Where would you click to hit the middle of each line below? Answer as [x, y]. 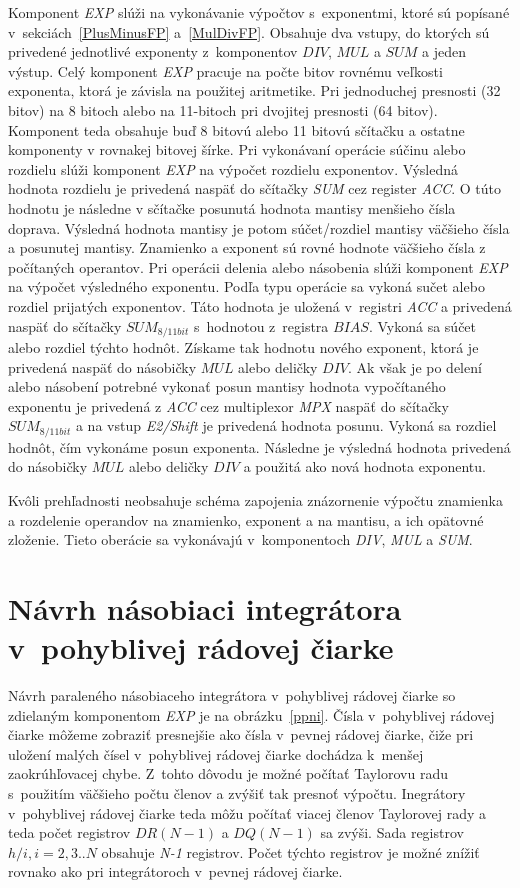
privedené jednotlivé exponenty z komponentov [153, 51]
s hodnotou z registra [261, 325]
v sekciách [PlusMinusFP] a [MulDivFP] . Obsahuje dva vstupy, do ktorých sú [249, 31]
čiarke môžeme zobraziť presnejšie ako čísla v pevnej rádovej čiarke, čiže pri [241, 734]
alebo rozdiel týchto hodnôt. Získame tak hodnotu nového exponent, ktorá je [243, 346]
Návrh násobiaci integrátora [205, 607]
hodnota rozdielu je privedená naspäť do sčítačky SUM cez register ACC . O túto [255, 188]
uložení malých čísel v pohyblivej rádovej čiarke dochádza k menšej [216, 753]
